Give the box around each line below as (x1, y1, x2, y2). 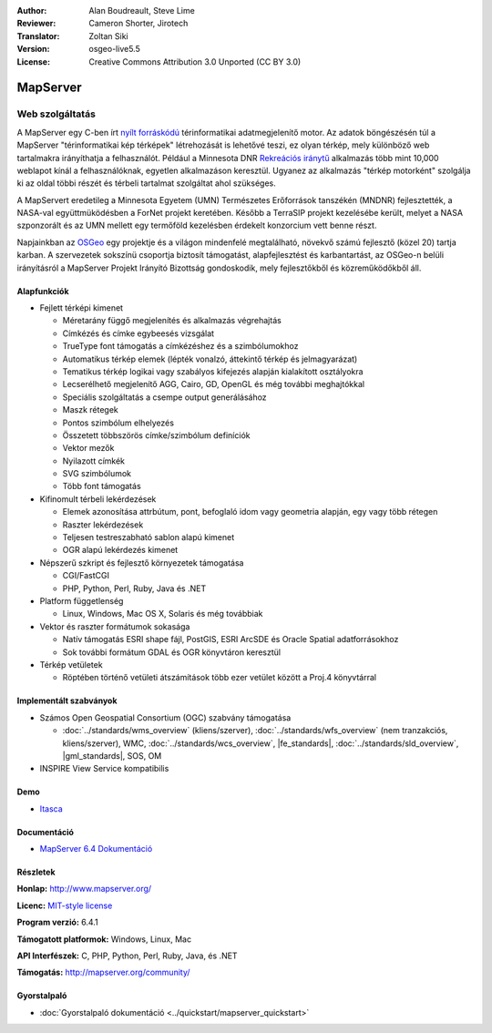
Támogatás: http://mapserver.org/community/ (16, 967, 190, 978)
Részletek (16, 866, 56, 878)
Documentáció (16, 826, 75, 837)
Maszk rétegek (62, 404, 118, 415)
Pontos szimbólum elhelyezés (62, 417, 175, 428)
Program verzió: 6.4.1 (16, 916, 99, 928)
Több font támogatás (62, 481, 141, 492)
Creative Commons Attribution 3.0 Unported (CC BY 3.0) (88, 56, 302, 67)
